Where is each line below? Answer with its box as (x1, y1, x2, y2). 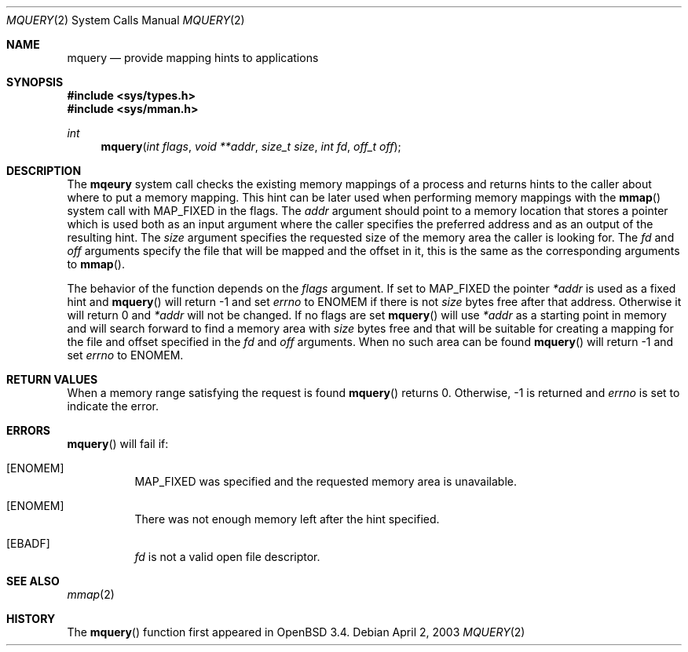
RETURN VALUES (6, 373, 98, 386)
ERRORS (6, 424, 51, 437)
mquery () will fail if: (67, 437, 169, 450)
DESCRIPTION (6, 164, 82, 177)
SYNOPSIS (6, 75, 64, 89)
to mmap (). (67, 257, 125, 271)
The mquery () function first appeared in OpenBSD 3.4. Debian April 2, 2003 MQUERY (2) (67, 625, 525, 639)
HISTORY (6, 612, 56, 625)
